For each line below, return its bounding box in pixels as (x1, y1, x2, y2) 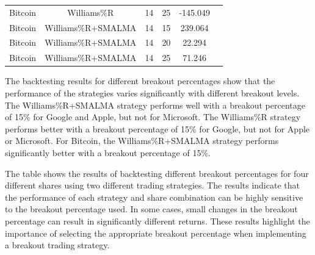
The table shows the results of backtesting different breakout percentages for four (5, 167, 309, 179)
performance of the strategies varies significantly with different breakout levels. (5, 86, 300, 99)
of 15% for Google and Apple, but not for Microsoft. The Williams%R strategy (5, 110, 301, 123)
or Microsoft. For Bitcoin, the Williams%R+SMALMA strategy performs (5, 134, 279, 147)
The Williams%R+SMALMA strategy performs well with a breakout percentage (5, 98, 305, 111)
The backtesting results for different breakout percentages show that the (5, 74, 275, 87)
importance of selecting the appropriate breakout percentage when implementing (5, 226, 306, 239)
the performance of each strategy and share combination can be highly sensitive (5, 190, 303, 203)
